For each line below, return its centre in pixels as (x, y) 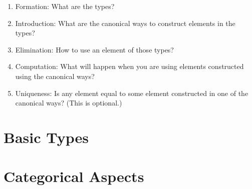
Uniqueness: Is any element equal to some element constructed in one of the (132, 93)
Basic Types (46, 137)
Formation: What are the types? (65, 6)
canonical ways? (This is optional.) (69, 103)
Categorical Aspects (74, 176)
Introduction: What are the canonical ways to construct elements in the (125, 23)
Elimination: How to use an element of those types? (94, 49)
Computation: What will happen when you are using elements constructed (130, 66)
